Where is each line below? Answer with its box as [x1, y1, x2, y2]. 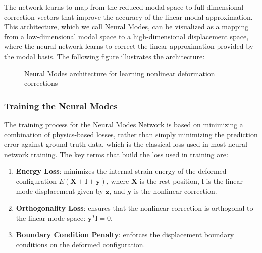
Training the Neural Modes [4, 99, 118, 112]
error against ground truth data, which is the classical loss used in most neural [4, 139, 247, 149]
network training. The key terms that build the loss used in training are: [4, 148, 228, 159]
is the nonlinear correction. [134, 185, 217, 196]
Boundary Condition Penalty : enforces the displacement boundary [16, 229, 234, 240]
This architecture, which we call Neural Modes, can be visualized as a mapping [4, 21, 249, 32]
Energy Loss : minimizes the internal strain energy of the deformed [16, 166, 227, 176]
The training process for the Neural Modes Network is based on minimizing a [4, 119, 243, 129]
